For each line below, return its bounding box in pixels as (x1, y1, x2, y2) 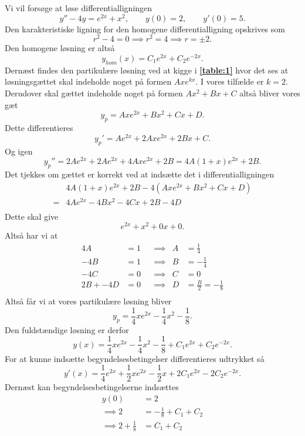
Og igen (5, 145, 33, 157)
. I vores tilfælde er (195, 75, 264, 88)
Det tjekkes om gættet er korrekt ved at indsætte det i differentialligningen (5, 168, 274, 180)
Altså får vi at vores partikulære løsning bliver (5, 295, 172, 307)
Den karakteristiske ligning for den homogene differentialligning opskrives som (5, 22, 285, 35)
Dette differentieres (5, 122, 73, 134)
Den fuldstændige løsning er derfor (5, 323, 129, 336)
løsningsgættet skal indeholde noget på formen (5, 75, 172, 88)
